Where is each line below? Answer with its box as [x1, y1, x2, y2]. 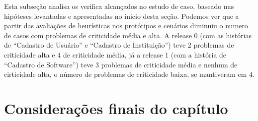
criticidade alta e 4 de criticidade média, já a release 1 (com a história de [4, 49, 227, 60]
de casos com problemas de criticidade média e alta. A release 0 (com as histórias [4, 30, 252, 40]
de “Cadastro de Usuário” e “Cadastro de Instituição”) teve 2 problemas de [4, 40, 234, 50]
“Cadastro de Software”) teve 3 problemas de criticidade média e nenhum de [4, 59, 238, 69]
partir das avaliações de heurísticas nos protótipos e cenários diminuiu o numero [4, 20, 248, 31]
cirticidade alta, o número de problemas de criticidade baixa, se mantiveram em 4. [4, 69, 255, 79]
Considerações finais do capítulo [4, 98, 228, 118]
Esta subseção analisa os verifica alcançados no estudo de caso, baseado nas [4, 1, 234, 11]
